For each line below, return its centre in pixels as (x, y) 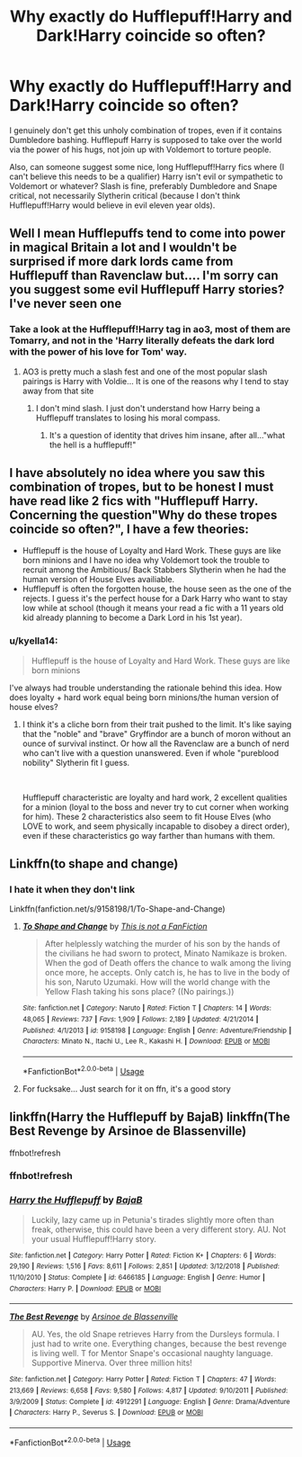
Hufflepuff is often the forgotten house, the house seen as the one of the (157, 589)
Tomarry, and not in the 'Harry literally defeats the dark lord (142, 341)
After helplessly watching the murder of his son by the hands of (162, 944)
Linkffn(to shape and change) (94, 864)
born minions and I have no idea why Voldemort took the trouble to (146, 561)
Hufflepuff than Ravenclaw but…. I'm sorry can (144, 276)
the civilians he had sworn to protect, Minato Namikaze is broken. (166, 953)
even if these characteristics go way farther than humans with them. (149, 835)
